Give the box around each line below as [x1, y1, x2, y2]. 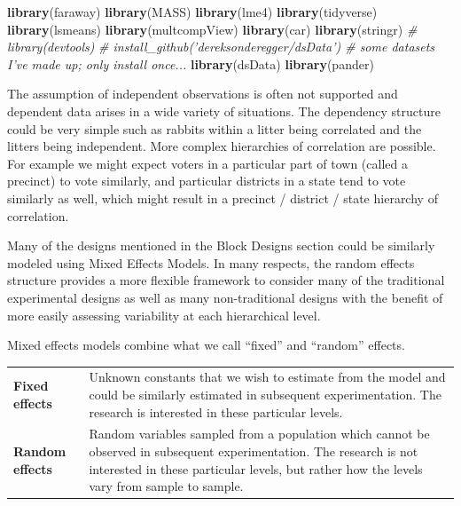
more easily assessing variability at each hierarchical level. [7, 305, 321, 324]
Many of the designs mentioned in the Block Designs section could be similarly [7, 236, 435, 255]
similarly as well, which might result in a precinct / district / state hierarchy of [7, 188, 438, 207]
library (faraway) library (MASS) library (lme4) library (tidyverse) [7, 3, 378, 20]
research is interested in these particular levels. [89, 402, 343, 421]
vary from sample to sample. [89, 477, 244, 495]
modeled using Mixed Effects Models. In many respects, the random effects [7, 253, 415, 272]
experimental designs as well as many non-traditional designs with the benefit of [7, 288, 443, 306]
